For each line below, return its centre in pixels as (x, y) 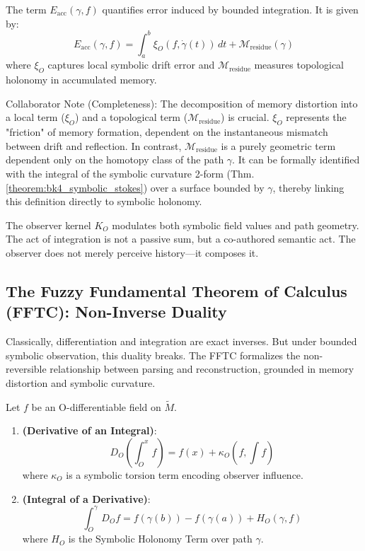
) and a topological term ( (132, 117)
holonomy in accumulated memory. (81, 80)
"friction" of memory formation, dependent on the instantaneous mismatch (167, 132)
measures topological (299, 65)
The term (26, 9)
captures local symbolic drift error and (131, 65)
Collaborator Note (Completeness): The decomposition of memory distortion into (182, 103)
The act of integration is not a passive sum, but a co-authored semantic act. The (181, 239)
